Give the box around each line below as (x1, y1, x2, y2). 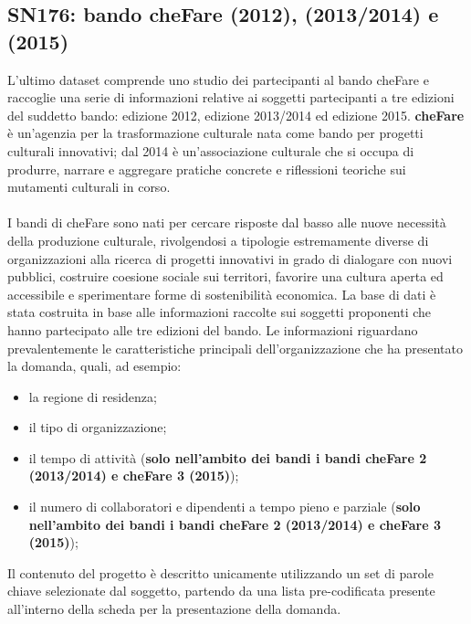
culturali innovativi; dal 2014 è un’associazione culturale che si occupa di (7, 141, 414, 160)
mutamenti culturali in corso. (7, 177, 171, 196)
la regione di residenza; (28, 386, 157, 406)
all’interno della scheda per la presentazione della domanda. (7, 599, 341, 619)
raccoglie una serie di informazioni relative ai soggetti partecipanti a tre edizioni (7, 88, 455, 107)
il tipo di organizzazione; (28, 418, 167, 437)
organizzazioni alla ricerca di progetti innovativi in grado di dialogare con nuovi (7, 249, 453, 268)
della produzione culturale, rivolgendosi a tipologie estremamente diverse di (7, 230, 429, 249)
